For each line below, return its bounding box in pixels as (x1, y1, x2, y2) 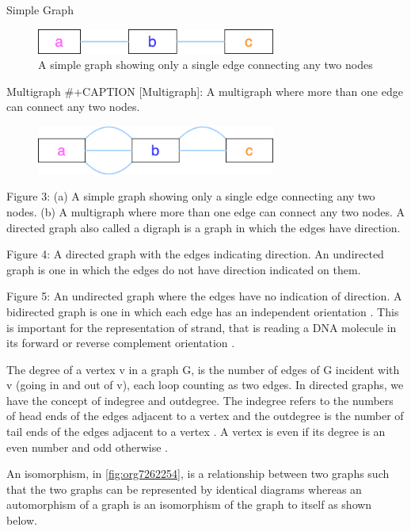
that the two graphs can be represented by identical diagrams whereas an (6, 480, 362, 497)
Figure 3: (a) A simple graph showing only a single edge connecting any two (6, 188, 375, 204)
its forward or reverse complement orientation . (6, 334, 235, 351)
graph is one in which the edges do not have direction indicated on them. (6, 261, 361, 277)
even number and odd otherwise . (6, 438, 168, 455)
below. (6, 512, 37, 529)
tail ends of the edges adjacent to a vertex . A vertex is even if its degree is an (6, 423, 386, 440)
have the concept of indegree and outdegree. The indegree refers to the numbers (6, 392, 394, 408)
